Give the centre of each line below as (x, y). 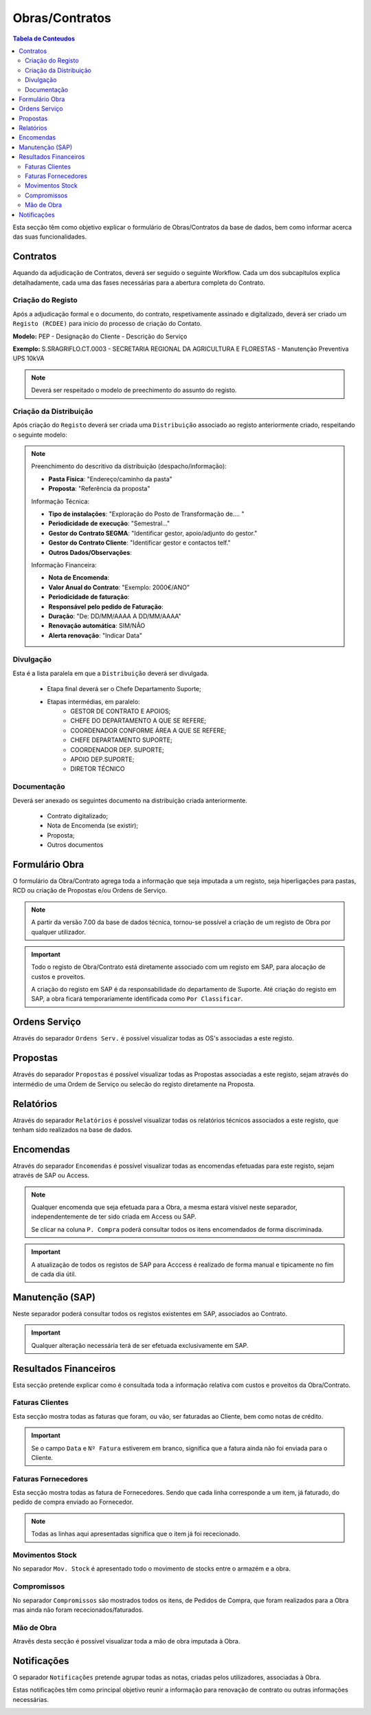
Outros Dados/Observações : (90, 552)
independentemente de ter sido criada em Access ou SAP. (114, 1216)
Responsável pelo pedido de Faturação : (106, 607)
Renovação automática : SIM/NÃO (97, 626)
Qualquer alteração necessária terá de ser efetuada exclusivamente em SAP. (140, 1345)
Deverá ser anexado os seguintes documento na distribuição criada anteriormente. (130, 800)
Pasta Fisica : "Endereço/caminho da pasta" (111, 479)
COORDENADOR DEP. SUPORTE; (117, 750)
